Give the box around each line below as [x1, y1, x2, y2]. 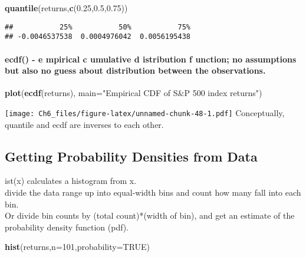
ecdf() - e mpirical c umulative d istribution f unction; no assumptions [5, 52, 297, 65]
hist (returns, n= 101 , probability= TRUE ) [5, 240, 150, 253]
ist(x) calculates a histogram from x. [5, 174, 137, 187]
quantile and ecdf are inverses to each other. [5, 118, 164, 130]
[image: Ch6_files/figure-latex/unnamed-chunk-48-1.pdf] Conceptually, [5, 106, 285, 118]
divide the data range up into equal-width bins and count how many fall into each [5, 186, 301, 198]
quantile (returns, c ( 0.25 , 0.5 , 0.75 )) [5, 2, 128, 14]
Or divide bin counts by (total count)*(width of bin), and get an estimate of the [5, 209, 295, 222]
